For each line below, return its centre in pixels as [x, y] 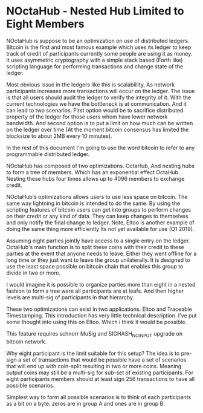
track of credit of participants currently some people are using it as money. [99, 53]
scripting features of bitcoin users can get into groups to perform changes [99, 209]
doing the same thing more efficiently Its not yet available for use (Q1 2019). [100, 229]
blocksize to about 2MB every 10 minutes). [59, 136]
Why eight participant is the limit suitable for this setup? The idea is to [93, 353]
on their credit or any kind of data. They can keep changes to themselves [97, 216]
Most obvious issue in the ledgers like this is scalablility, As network [91, 84]
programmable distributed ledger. [48, 154]
